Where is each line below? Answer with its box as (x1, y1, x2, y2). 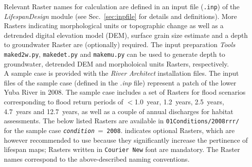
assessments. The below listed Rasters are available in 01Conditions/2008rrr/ (4, 116, 239, 126)
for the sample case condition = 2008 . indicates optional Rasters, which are (4, 125, 235, 135)
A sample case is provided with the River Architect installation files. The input (4, 68, 239, 78)
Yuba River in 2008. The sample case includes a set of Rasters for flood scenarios (4, 87, 246, 97)
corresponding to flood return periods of (4, 97, 124, 107)
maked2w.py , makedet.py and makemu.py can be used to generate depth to (4, 49, 225, 59)
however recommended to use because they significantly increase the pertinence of (4, 134, 248, 145)
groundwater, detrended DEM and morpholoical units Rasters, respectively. (4, 58, 229, 68)
